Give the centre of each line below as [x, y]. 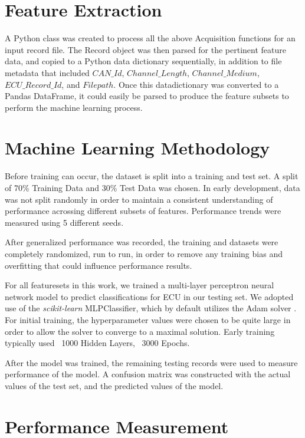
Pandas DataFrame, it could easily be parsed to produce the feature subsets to [147, 96]
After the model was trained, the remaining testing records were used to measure [151, 362]
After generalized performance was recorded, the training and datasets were [142, 242]
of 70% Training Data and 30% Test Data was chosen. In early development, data [152, 187]
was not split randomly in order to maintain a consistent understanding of [139, 199]
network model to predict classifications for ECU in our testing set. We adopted [149, 296]
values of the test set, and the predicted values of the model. [114, 385]
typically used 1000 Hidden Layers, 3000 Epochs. [97, 343]
